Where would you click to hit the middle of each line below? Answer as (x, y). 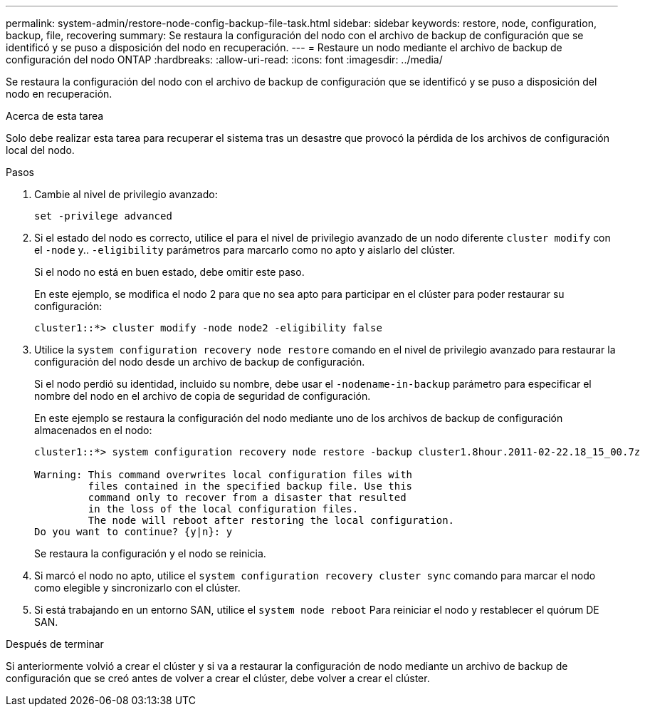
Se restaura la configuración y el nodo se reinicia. (150, 553)
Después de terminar (55, 644)
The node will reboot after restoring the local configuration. (271, 520)
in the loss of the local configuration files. (223, 509)
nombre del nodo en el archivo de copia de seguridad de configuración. (203, 396)
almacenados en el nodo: (93, 430)
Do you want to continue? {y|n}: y (133, 532)
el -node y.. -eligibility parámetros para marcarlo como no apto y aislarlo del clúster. (245, 250)
